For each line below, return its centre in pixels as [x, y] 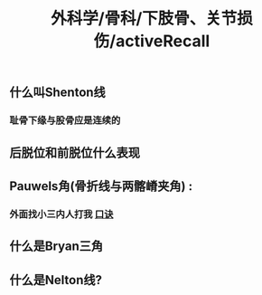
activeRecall [163, 41]
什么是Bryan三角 [56, 247]
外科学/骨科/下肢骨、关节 [144, 19]
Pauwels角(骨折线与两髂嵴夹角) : [101, 186]
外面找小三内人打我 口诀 [61, 214]
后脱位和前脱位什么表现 [75, 152]
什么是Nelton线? [56, 280]
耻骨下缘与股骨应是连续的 [65, 120]
